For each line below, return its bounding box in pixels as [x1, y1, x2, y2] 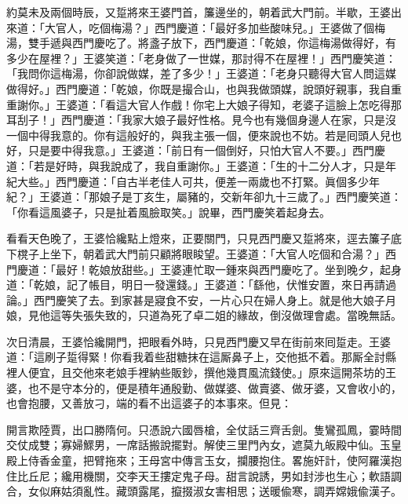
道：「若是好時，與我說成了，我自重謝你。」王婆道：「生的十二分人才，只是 [6, 157, 385, 173]
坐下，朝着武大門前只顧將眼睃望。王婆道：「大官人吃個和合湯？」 [49, 245, 385, 261]
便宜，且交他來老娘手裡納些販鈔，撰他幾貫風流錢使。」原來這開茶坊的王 [27, 364, 396, 381]
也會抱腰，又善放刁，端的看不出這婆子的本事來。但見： [6, 395, 292, 411]
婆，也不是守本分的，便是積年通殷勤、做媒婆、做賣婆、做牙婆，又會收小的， [6, 379, 402, 396]
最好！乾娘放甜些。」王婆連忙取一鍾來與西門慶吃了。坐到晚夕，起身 [55, 261, 402, 277]
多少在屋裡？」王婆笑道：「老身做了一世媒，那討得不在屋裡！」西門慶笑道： [6, 49, 396, 66]
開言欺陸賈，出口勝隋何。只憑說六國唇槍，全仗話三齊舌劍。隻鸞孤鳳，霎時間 [6, 421, 402, 437]
